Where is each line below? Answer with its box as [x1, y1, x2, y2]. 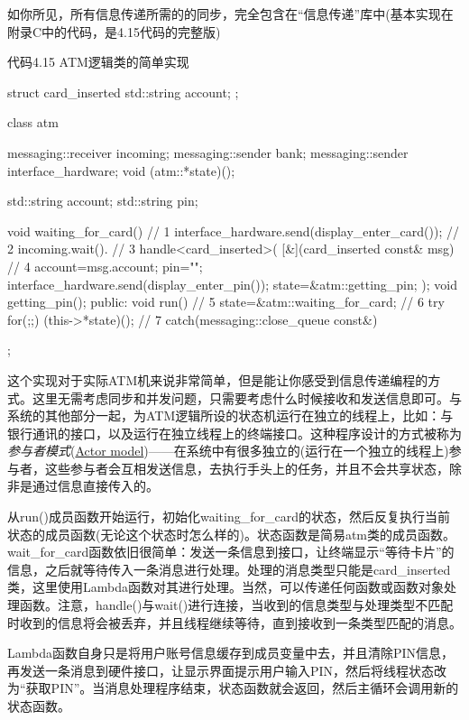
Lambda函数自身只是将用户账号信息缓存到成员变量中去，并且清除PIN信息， [7, 643, 455, 662]
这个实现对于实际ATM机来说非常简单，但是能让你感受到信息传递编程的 [7, 370, 428, 389]
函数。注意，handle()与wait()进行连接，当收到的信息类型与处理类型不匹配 [19, 595, 454, 614]
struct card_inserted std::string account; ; [7, 82, 239, 101]
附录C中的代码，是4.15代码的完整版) [7, 22, 221, 41]
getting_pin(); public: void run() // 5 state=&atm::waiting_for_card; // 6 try [7, 292, 445, 311]
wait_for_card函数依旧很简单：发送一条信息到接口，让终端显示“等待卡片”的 [7, 542, 455, 561]
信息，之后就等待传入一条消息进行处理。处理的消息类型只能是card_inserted [7, 559, 451, 578]
